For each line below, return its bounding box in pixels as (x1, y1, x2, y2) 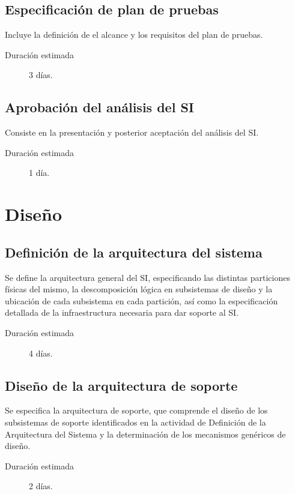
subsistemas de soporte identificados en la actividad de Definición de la (5, 415, 266, 428)
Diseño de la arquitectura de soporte (5, 376, 238, 394)
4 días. (29, 346, 53, 359)
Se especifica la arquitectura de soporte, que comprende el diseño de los (5, 404, 268, 417)
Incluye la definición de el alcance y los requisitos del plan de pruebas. (5, 28, 263, 41)
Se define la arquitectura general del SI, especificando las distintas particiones (5, 271, 290, 283)
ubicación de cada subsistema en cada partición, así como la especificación (5, 294, 278, 307)
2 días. (29, 480, 53, 492)
